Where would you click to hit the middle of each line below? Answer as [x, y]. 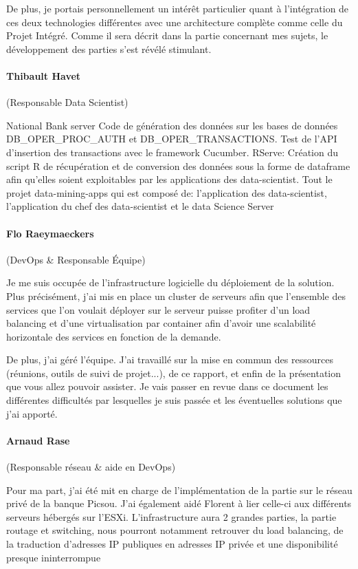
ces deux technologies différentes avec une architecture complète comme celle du [175, 22]
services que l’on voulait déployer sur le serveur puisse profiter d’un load [158, 309]
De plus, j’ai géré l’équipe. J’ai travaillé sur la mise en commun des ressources [170, 359]
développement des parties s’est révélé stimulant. [109, 49]
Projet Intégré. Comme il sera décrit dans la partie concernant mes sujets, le [167, 35]
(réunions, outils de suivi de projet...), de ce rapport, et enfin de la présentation [174, 373]
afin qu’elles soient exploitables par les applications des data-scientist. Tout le [169, 179]
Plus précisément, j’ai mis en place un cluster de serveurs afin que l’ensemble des [176, 296]
